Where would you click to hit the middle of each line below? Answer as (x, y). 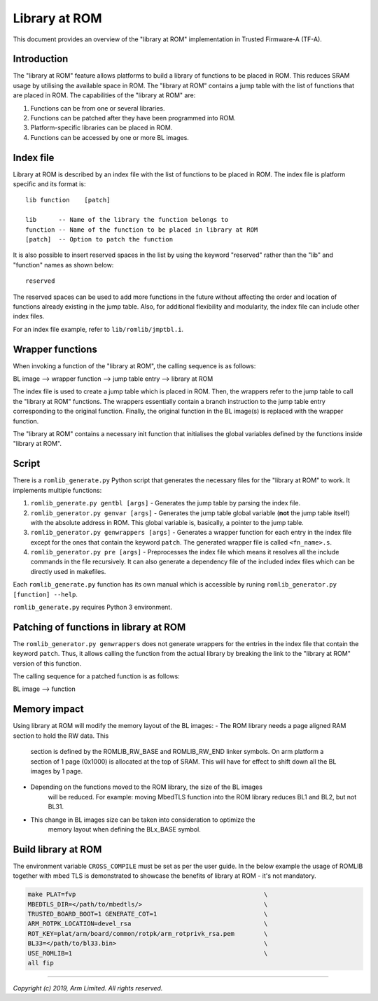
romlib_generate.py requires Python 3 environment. (93, 607)
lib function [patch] (68, 200)
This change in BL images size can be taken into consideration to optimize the (143, 820)
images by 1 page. (57, 771)
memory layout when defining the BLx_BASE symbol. (124, 829)
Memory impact (48, 709)
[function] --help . (45, 594)
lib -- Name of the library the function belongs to (127, 220)
